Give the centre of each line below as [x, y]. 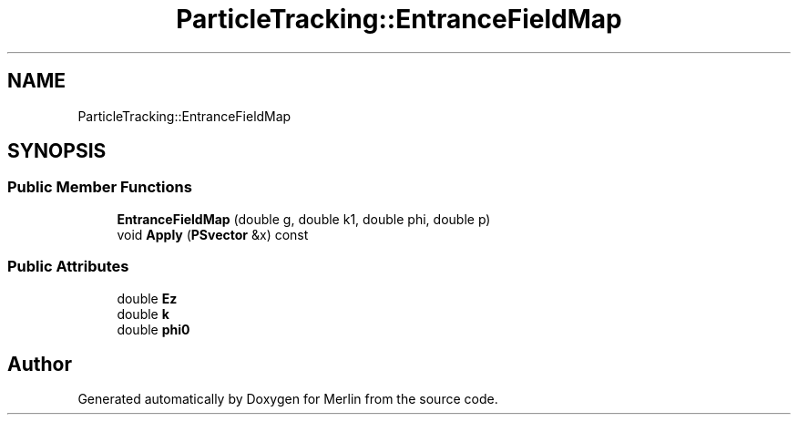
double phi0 [153, 329]
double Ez [147, 298]
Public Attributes [68, 267]
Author [40, 364]
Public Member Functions [100, 187]
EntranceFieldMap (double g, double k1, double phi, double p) [304, 219]
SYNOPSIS [57, 151]
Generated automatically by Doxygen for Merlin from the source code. [288, 399]
